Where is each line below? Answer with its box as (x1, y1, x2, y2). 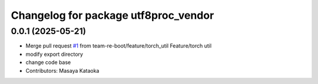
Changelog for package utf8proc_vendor (11, 9, 214, 22)
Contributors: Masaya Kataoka (25, 67, 100, 74)
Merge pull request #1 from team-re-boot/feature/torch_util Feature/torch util (25, 42, 212, 49)
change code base (25, 59, 71, 66)
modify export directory (25, 51, 84, 58)
